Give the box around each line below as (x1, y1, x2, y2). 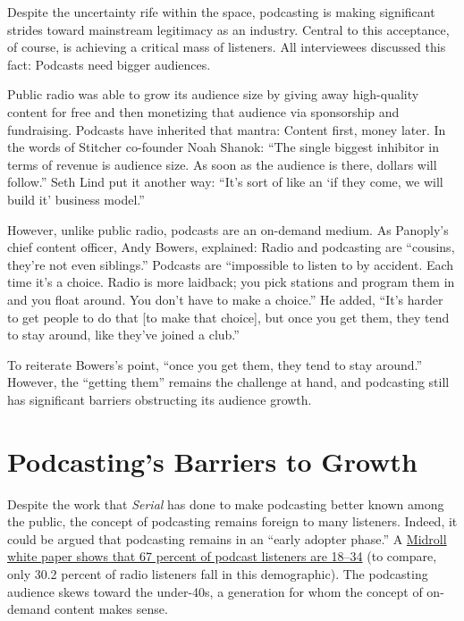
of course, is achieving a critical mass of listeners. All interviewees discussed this (7, 38, 446, 56)
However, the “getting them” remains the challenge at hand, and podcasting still (7, 373, 450, 391)
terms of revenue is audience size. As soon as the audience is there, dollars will (7, 155, 437, 173)
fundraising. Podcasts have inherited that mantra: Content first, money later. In (7, 120, 446, 138)
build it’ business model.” (7, 189, 145, 208)
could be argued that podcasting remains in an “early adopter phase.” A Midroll (7, 529, 447, 548)
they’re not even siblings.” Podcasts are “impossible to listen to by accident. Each (7, 255, 454, 273)
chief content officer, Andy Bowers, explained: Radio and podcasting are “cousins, (7, 238, 455, 256)
